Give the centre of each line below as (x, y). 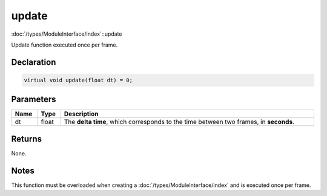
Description (81, 114)
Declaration (34, 62)
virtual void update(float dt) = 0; (78, 80)
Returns (27, 139)
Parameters (34, 100)
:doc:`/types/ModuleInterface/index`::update (67, 34)
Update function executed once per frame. (64, 45)
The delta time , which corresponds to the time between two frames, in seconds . (179, 122)
